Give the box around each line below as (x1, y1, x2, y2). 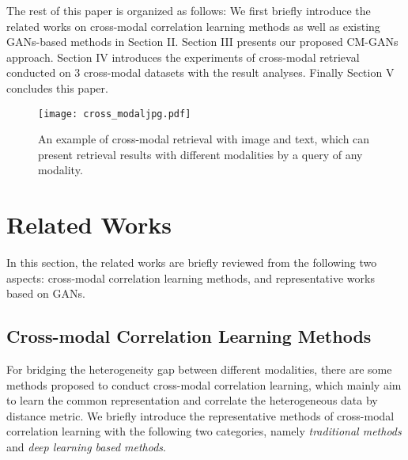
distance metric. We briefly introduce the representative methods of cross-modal (6, 407, 395, 424)
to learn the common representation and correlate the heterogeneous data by (6, 392, 378, 409)
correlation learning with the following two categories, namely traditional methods (6, 423, 402, 439)
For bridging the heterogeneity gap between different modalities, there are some (6, 361, 392, 378)
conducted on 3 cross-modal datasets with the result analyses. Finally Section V (6, 64, 395, 81)
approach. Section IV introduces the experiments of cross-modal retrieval (6, 48, 360, 65)
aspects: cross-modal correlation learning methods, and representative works (6, 269, 375, 286)
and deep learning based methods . (6, 439, 166, 455)
